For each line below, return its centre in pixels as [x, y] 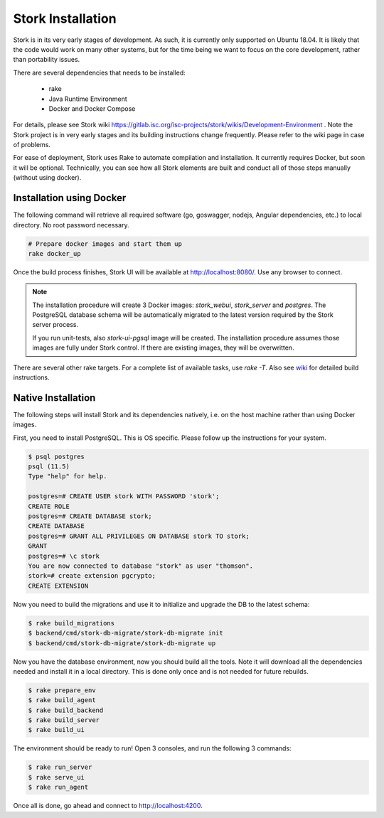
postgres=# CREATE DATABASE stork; [90, 516]
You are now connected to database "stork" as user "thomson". [141, 566]
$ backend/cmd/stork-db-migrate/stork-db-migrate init [126, 633]
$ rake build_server [64, 720]
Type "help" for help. [68, 477]
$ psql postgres [57, 456]
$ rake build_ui [57, 730]
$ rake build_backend [66, 710]
